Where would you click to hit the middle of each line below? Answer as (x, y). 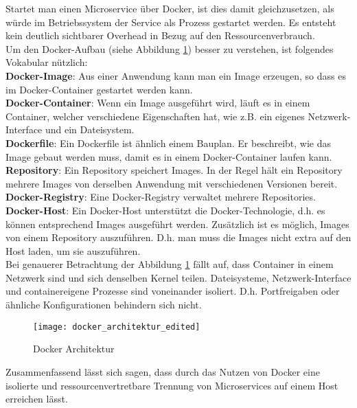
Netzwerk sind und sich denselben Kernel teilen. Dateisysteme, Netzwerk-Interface (178, 277)
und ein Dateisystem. (90, 129)
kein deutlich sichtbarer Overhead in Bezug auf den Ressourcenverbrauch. (160, 35)
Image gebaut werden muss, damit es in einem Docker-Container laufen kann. (169, 156)
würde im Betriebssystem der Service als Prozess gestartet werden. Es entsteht (171, 22)
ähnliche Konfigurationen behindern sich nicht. (104, 305)
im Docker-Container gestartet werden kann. (99, 89)
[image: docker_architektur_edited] (117, 327)
